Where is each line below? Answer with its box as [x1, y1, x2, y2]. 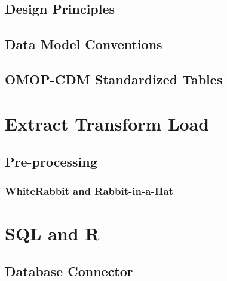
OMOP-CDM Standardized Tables [5, 70, 223, 88]
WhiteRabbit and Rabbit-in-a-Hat [5, 183, 173, 198]
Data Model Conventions [5, 35, 162, 53]
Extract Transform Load [5, 111, 210, 135]
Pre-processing [5, 152, 97, 171]
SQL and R [5, 220, 100, 245]
